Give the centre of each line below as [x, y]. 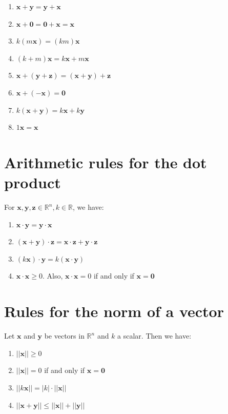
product [33, 182]
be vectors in [64, 336]
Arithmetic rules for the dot [106, 162]
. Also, [53, 276]
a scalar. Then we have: [154, 336]
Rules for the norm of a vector [114, 311]
